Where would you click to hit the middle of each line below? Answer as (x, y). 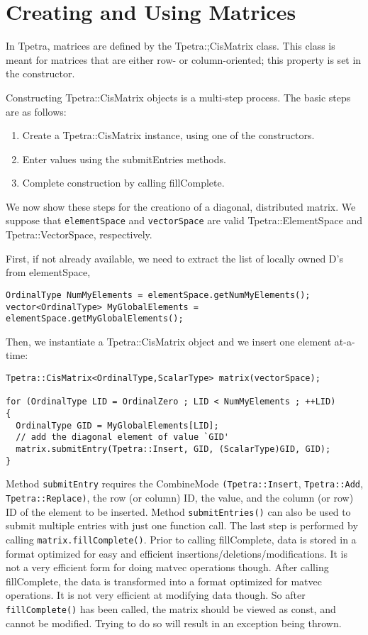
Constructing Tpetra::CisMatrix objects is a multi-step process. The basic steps (178, 97)
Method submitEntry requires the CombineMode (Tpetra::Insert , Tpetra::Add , (184, 484)
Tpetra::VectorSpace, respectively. (79, 234)
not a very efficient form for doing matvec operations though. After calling (167, 567)
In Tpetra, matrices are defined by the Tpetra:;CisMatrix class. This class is (171, 46)
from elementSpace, (48, 272)
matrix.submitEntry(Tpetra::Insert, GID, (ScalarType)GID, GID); (173, 449)
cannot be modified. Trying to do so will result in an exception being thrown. (174, 623)
